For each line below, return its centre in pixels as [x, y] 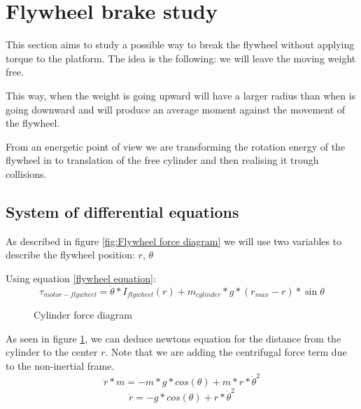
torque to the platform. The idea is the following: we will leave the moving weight [181, 58]
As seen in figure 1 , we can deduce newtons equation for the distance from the [174, 338]
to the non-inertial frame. [60, 365]
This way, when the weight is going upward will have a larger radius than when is [181, 95]
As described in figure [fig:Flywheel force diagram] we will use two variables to [174, 241]
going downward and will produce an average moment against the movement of [176, 109]
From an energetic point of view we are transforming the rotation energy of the [176, 146]
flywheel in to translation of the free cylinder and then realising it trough [162, 160]
